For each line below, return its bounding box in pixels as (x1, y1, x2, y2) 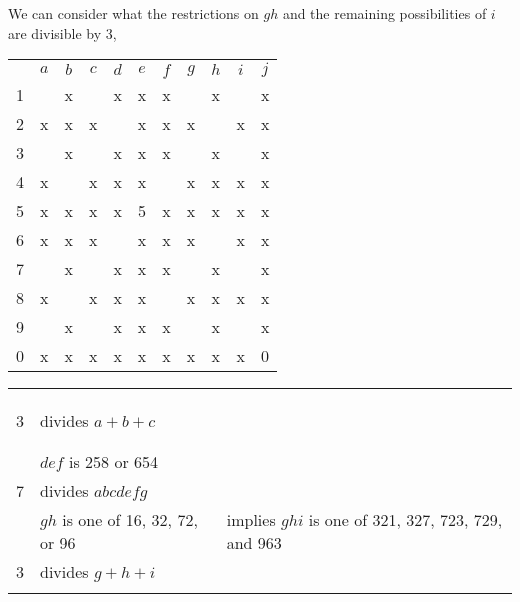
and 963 (226, 531, 282, 555)
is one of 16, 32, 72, (62, 508, 198, 532)
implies (226, 508, 276, 532)
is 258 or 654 (68, 450, 158, 474)
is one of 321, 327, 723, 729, (308, 508, 503, 532)
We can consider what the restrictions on (8, 3, 259, 23)
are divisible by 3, (8, 22, 117, 43)
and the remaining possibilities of (282, 3, 487, 23)
